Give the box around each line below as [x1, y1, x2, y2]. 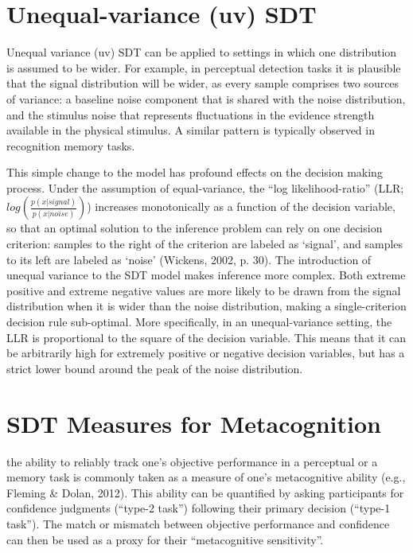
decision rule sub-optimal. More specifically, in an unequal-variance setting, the [6, 313, 392, 330]
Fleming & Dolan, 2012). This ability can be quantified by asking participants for [6, 484, 404, 500]
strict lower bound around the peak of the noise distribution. [6, 360, 303, 376]
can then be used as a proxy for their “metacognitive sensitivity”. [6, 531, 324, 547]
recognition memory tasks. [6, 137, 135, 154]
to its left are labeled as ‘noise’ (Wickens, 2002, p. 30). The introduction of [6, 251, 372, 267]
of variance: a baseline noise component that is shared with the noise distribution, [6, 90, 406, 107]
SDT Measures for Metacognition [6, 407, 381, 439]
